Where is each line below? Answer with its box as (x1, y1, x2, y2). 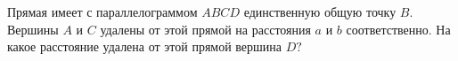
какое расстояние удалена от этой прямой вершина (7, 37, 282, 56)
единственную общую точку (243, 3, 397, 20)
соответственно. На (346, 19, 451, 38)
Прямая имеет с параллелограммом (7, 3, 198, 20)
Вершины (7, 19, 59, 38)
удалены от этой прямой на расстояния (100, 19, 311, 38)
